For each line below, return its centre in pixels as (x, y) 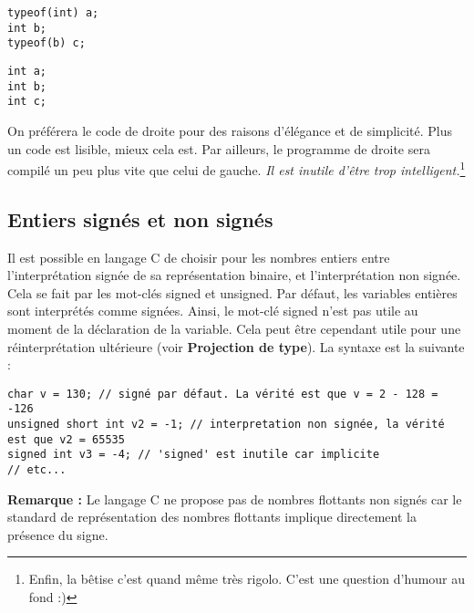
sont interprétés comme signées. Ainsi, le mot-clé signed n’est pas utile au (213, 311)
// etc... (37, 470)
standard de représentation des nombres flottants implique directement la (212, 517)
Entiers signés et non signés (140, 218)
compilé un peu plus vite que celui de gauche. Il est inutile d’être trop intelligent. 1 (237, 168)
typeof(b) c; (46, 43)
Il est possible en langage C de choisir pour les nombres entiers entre (199, 257)
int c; (27, 102)
